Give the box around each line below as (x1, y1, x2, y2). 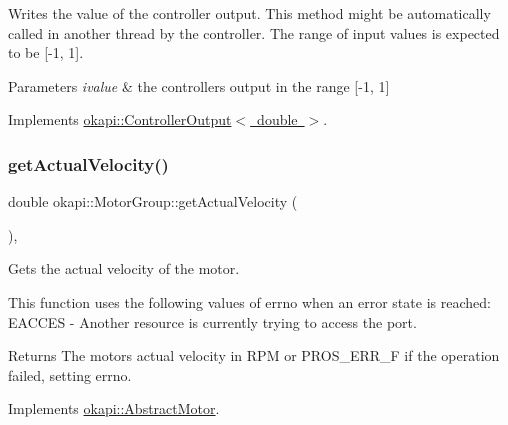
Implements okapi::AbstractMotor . (8, 398, 220, 419)
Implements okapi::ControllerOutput (8, 109, 232, 130)
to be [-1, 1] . (8, 42, 84, 63)
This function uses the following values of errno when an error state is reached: (8, 291, 491, 312)
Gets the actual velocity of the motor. (8, 258, 240, 279)
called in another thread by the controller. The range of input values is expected (8, 22, 500, 43)
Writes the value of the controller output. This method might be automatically (8, 3, 491, 23)
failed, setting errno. (8, 364, 132, 385)
